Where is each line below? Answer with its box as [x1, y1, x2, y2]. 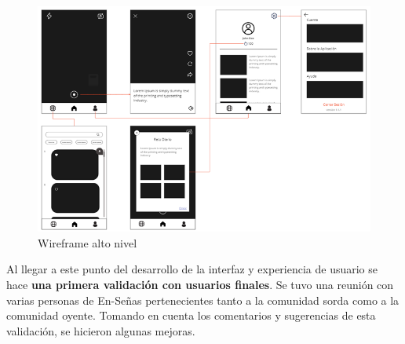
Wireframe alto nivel [38, 234, 137, 251]
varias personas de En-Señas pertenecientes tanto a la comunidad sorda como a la [6, 291, 400, 308]
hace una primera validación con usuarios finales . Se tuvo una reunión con [6, 276, 394, 292]
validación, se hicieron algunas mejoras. [6, 322, 195, 339]
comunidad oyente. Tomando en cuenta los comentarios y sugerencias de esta [6, 307, 376, 324]
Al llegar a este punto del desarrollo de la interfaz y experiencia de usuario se [6, 261, 378, 277]
